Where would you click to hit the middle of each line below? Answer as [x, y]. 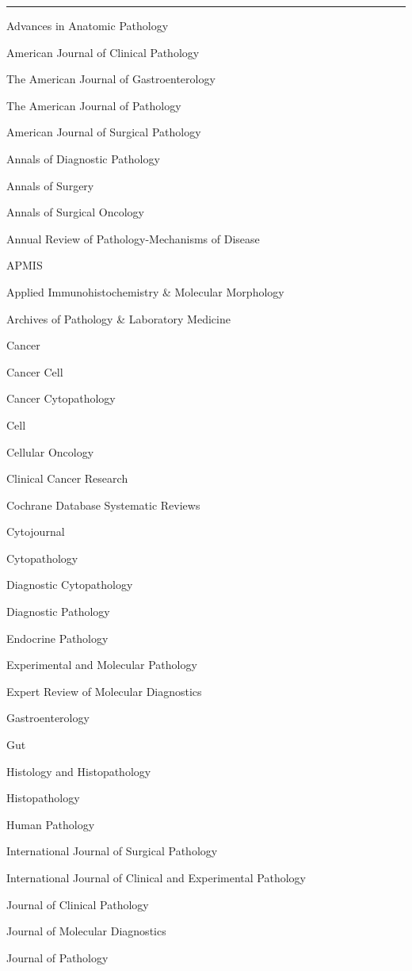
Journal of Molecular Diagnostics [86, 931]
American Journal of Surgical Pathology [104, 132]
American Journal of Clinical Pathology [103, 52]
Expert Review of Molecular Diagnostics [104, 691]
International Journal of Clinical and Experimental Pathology [156, 877]
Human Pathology [51, 824]
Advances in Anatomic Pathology [88, 25]
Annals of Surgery [50, 185]
